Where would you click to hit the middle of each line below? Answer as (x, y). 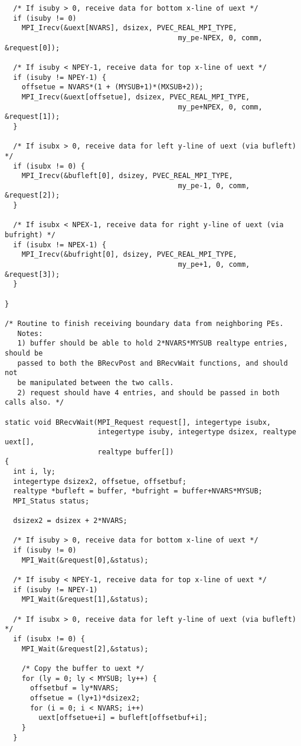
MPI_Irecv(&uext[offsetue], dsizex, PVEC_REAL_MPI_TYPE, (136, 97)
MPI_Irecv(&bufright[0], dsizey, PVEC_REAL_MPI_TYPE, (129, 255)
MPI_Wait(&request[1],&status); (85, 600)
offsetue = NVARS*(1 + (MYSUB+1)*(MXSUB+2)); (112, 87)
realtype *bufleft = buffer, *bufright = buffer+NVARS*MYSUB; (138, 491)
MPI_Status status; (51, 501)
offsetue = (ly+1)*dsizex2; (85, 698)
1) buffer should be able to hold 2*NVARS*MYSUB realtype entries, (153, 343)
